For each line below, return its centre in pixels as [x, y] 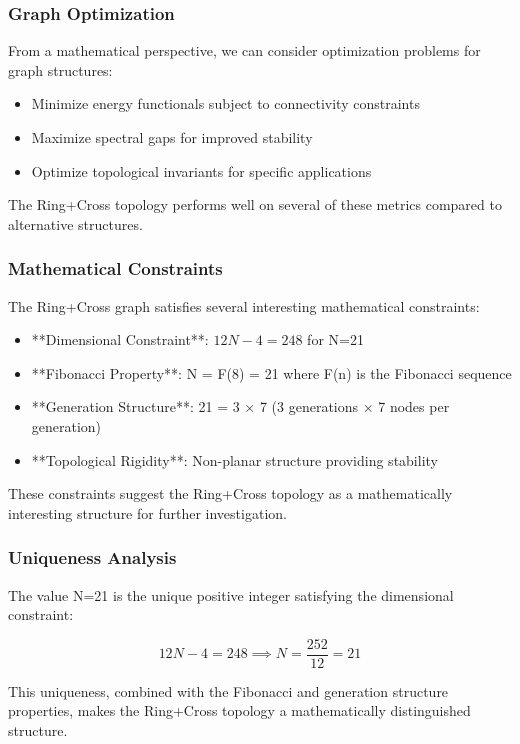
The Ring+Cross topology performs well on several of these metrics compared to [255, 204]
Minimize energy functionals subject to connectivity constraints [225, 103]
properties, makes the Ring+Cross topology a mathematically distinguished [239, 710]
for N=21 [335, 339]
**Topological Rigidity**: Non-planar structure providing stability [234, 459]
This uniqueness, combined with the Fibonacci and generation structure [228, 690]
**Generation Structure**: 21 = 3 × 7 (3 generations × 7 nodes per [240, 406]
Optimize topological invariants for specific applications [201, 170]
